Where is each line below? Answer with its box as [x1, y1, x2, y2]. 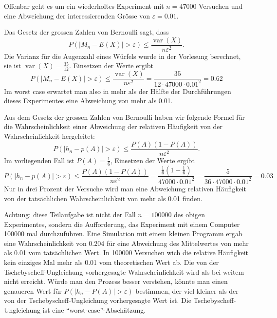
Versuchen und [199, 1, 243, 11]
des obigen [174, 209, 205, 220]
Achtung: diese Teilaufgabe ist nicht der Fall [4, 209, 136, 220]
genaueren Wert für [4, 285, 62, 296]
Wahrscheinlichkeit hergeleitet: [4, 131, 95, 141]
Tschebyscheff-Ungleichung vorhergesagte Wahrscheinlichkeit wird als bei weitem [4, 266, 244, 277]
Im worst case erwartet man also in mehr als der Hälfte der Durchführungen [4, 86, 231, 96]
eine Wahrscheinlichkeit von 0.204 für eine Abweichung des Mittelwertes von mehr [4, 238, 249, 248]
